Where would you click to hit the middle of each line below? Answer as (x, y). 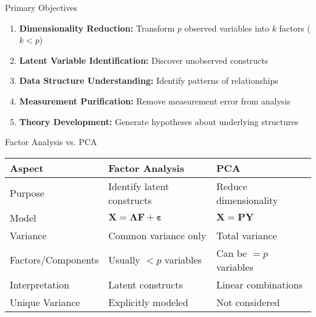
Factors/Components (54, 260)
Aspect (27, 168)
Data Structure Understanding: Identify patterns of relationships (149, 80)
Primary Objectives (41, 7)
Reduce (232, 186)
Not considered (248, 302)
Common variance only (157, 235)
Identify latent (139, 186)
